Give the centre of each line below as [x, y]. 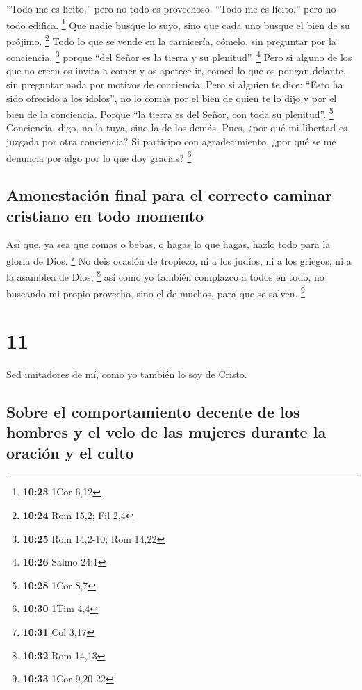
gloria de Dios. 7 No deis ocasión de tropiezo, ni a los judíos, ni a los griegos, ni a [179, 260]
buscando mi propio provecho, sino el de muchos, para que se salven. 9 [156, 292]
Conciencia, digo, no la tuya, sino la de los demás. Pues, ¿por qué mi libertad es [177, 128]
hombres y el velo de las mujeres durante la [166, 432]
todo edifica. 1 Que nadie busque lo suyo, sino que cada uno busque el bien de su [178, 24]
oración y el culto [70, 452]
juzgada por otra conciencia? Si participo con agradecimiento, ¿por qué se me [171, 141]
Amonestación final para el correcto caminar [169, 195]
